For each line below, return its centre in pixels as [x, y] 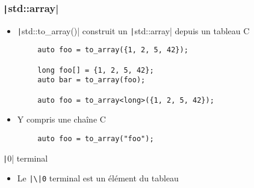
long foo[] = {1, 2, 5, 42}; [96, 70]
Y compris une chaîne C [61, 119]
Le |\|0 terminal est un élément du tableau [98, 178]
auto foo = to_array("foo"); [96, 138]
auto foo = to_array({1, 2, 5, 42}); [113, 50]
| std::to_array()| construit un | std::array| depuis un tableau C [133, 30]
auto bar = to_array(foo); [91, 80]
